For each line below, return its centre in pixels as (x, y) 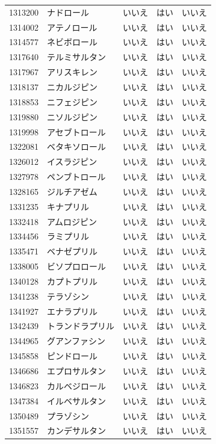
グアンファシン (76, 341)
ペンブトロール (76, 177)
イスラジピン (72, 162)
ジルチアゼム (72, 191)
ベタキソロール (76, 146)
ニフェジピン (72, 101)
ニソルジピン (72, 116)
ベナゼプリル (72, 251)
